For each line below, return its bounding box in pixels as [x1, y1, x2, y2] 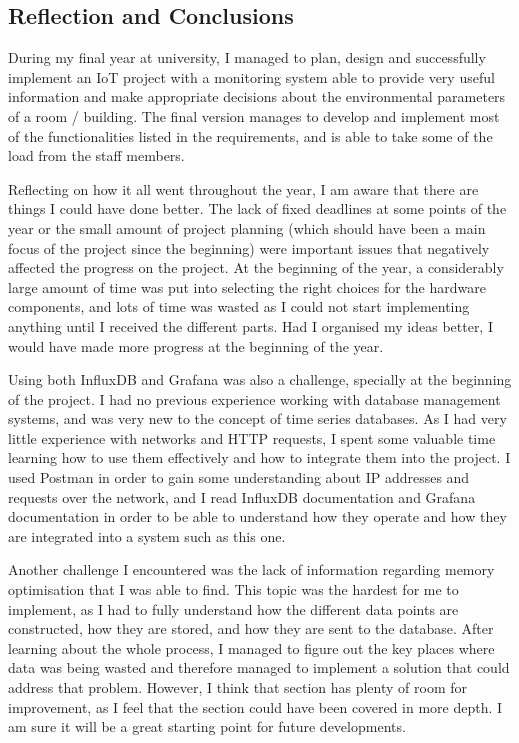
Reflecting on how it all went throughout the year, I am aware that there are [8, 178, 479, 199]
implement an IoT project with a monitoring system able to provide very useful [8, 66, 495, 87]
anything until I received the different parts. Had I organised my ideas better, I [8, 315, 493, 336]
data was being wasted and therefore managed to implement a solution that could [8, 657, 510, 678]
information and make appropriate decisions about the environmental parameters [8, 86, 506, 107]
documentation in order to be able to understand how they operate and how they [8, 506, 507, 527]
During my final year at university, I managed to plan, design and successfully [8, 47, 486, 68]
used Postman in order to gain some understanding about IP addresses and [8, 467, 470, 488]
